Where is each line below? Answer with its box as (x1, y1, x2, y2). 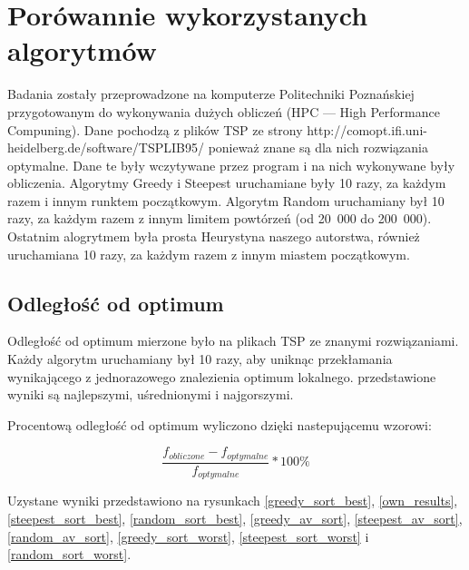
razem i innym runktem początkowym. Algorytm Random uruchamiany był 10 (7, 191, 445, 210)
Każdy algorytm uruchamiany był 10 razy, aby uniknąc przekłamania (7, 349, 393, 369)
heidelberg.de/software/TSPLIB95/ (7, 138, 204, 157)
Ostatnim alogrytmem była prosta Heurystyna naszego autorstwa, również (7, 227, 420, 246)
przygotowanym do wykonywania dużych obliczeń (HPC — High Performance (7, 102, 440, 121)
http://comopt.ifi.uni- (307, 120, 427, 139)
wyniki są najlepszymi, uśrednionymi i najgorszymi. (7, 385, 294, 404)
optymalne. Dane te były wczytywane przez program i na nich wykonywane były (7, 155, 455, 174)
